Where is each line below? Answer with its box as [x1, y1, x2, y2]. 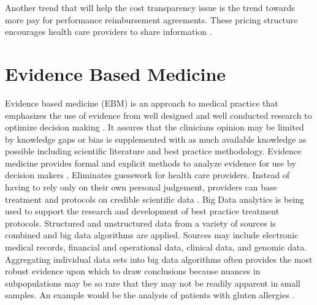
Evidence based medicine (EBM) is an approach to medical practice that [5, 96, 278, 109]
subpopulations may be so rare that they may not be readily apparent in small [5, 276, 300, 289]
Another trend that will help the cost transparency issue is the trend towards [5, 1, 295, 13]
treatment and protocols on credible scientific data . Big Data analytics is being [5, 192, 305, 205]
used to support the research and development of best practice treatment [5, 205, 279, 217]
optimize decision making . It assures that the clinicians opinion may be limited [5, 121, 304, 134]
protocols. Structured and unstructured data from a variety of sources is [5, 216, 276, 229]
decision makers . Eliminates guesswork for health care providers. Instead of [5, 168, 290, 181]
